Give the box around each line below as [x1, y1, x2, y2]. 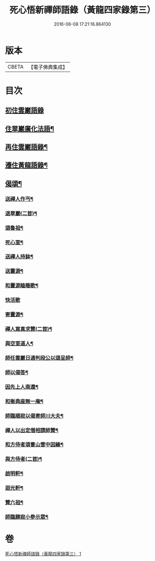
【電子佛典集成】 [28, 64, 68, 70]
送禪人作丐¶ [5, 195, 33, 202]
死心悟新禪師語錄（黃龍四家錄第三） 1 [5, 551, 81, 557]
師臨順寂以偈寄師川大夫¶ [5, 412, 64, 419]
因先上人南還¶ [5, 383, 38, 390]
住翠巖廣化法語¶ [5, 124, 54, 133]
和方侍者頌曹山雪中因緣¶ [5, 441, 64, 448]
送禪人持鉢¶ [5, 253, 33, 260]
